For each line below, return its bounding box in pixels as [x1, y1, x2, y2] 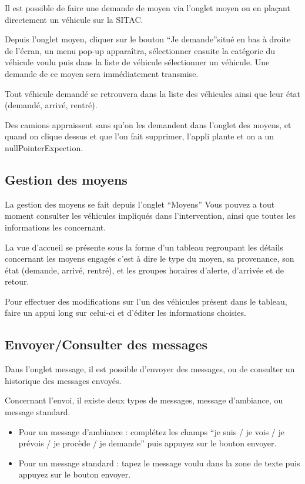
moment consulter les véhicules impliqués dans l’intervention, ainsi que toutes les [5, 209, 296, 222]
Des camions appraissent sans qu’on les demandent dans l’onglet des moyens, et [5, 118, 291, 131]
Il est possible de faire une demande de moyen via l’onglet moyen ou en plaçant [5, 2, 290, 14]
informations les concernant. [5, 221, 106, 233]
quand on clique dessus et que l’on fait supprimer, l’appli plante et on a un [5, 130, 274, 142]
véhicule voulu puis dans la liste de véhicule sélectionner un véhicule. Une [5, 56, 270, 68]
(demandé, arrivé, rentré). [5, 99, 98, 111]
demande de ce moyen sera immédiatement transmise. [5, 67, 199, 79]
